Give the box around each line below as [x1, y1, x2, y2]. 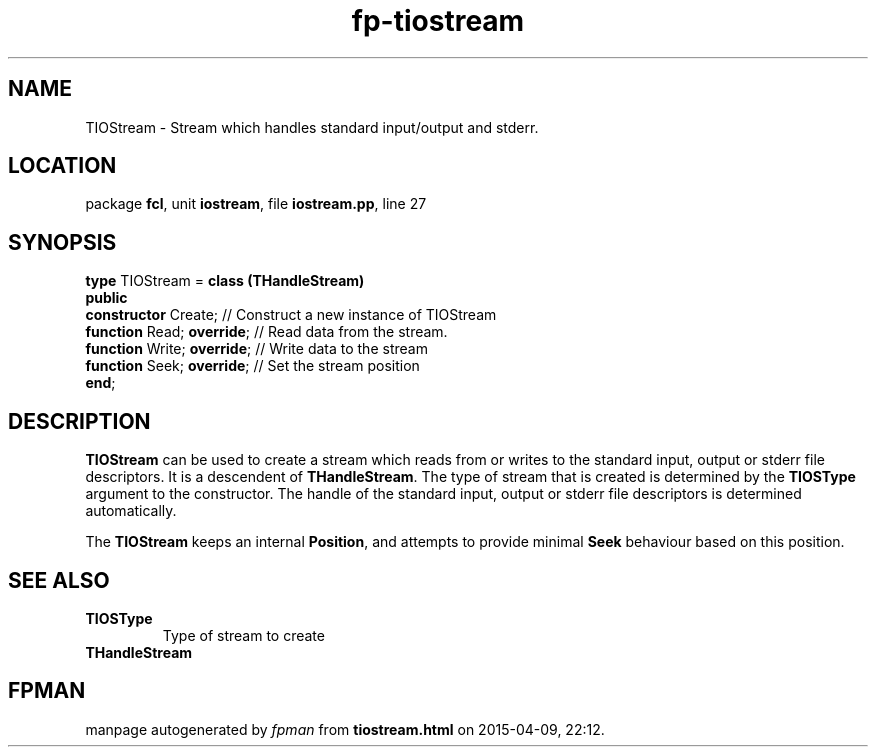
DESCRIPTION [8, 408, 151, 434]
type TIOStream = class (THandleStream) [85, 272, 365, 290]
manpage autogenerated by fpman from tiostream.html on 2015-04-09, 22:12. [85, 720, 605, 738]
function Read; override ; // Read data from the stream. [85, 323, 448, 341]
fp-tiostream [351, 4, 525, 38]
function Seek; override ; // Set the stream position [85, 357, 420, 375]
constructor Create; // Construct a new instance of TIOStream [85, 306, 497, 324]
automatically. [85, 502, 177, 520]
